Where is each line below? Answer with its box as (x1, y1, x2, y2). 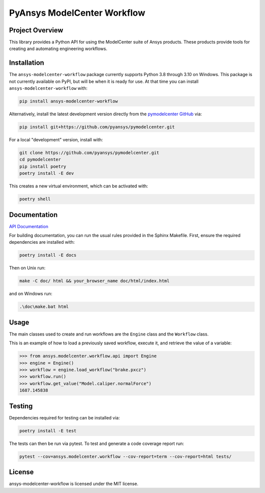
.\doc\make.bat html (19, 304, 69, 310)
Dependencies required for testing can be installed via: (9, 415, 120, 420)
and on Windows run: (9, 291, 53, 297)
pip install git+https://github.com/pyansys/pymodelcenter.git (19, 124, 175, 130)
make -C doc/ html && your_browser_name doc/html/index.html (19, 278, 170, 284)
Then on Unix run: (9, 265, 46, 271)
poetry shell (19, 196, 51, 202)
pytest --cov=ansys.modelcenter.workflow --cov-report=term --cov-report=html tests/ (19, 454, 232, 459)
